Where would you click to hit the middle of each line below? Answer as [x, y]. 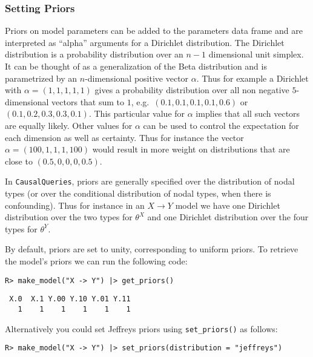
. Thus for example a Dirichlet [252, 78]
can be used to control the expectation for [221, 125]
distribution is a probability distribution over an [94, 54]
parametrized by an [41, 78]
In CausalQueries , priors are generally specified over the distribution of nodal [150, 181]
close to [19, 161]
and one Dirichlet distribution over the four [228, 217]
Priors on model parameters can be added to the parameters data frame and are [154, 31]
